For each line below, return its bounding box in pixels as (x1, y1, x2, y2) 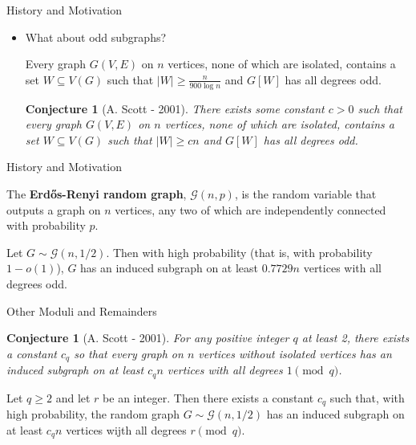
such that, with (329, 389, 405, 406)
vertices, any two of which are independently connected (115, 201, 386, 218)
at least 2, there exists (301, 329, 410, 346)
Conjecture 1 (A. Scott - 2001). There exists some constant (25, 100, 325, 116)
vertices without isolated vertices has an (198, 345, 392, 361)
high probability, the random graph (6, 406, 180, 423)
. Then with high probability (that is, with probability (106, 243, 373, 260)
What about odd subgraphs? (25, 28, 167, 45)
